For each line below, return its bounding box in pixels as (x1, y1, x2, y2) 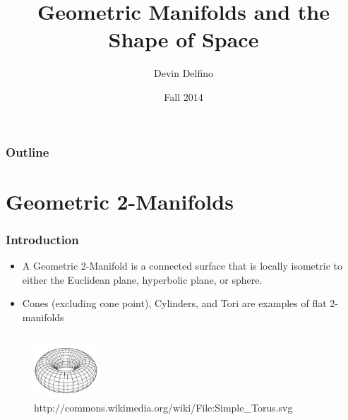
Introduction (6, 230, 79, 248)
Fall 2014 (164, 89, 203, 104)
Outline (6, 143, 49, 160)
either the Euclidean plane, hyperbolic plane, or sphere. (22, 272, 263, 287)
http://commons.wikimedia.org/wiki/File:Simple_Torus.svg (34, 400, 293, 414)
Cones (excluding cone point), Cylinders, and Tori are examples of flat (22, 296, 327, 311)
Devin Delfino (153, 66, 213, 80)
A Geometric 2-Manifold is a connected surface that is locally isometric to (22, 258, 342, 273)
